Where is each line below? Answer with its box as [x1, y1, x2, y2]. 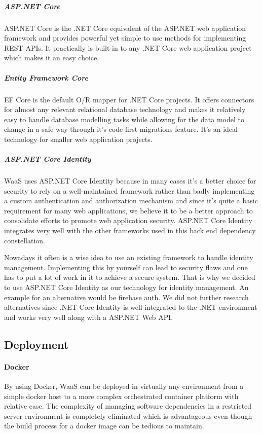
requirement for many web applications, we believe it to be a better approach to [4, 205, 253, 215]
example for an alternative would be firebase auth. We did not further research [4, 292, 249, 302]
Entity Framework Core [4, 72, 89, 83]
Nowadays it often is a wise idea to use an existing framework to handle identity [4, 252, 253, 263]
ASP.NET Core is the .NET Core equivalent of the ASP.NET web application [4, 22, 246, 33]
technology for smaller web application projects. [4, 133, 153, 144]
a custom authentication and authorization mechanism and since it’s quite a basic [4, 195, 258, 206]
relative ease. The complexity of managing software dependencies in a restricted [4, 401, 252, 411]
